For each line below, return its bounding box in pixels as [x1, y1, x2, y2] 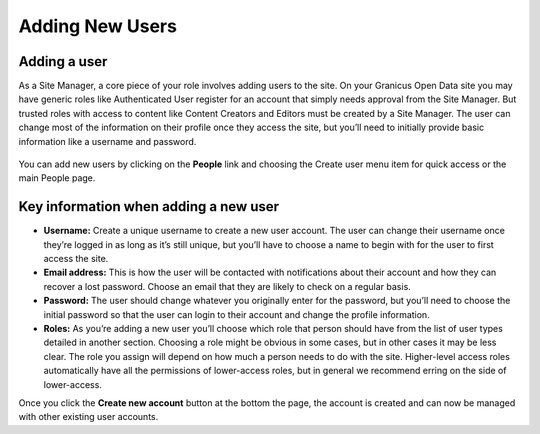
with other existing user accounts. [18, 411, 159, 423]
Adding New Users [18, 15, 177, 37]
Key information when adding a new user [18, 198, 280, 215]
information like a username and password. [18, 135, 197, 147]
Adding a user [18, 53, 108, 70]
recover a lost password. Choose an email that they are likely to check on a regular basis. [43, 280, 412, 292]
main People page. [18, 172, 96, 184]
